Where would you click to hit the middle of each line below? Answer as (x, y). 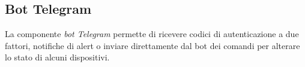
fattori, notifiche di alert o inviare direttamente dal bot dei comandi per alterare (152, 45)
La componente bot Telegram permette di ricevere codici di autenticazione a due (152, 34)
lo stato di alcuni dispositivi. (57, 57)
